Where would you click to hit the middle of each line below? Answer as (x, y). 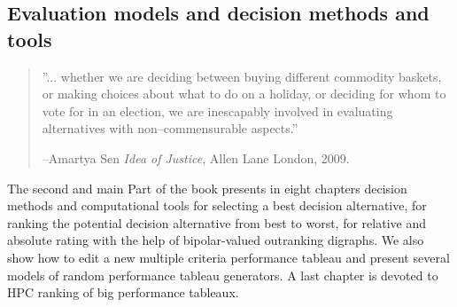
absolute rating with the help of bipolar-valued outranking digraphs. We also (216, 240)
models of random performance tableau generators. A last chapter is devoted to (223, 275)
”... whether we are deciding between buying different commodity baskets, (242, 76)
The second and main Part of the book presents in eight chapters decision (207, 188)
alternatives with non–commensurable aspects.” (170, 128)
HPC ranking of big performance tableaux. (123, 292)
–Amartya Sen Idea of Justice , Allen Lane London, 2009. (196, 157)
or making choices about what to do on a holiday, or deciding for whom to (244, 94)
